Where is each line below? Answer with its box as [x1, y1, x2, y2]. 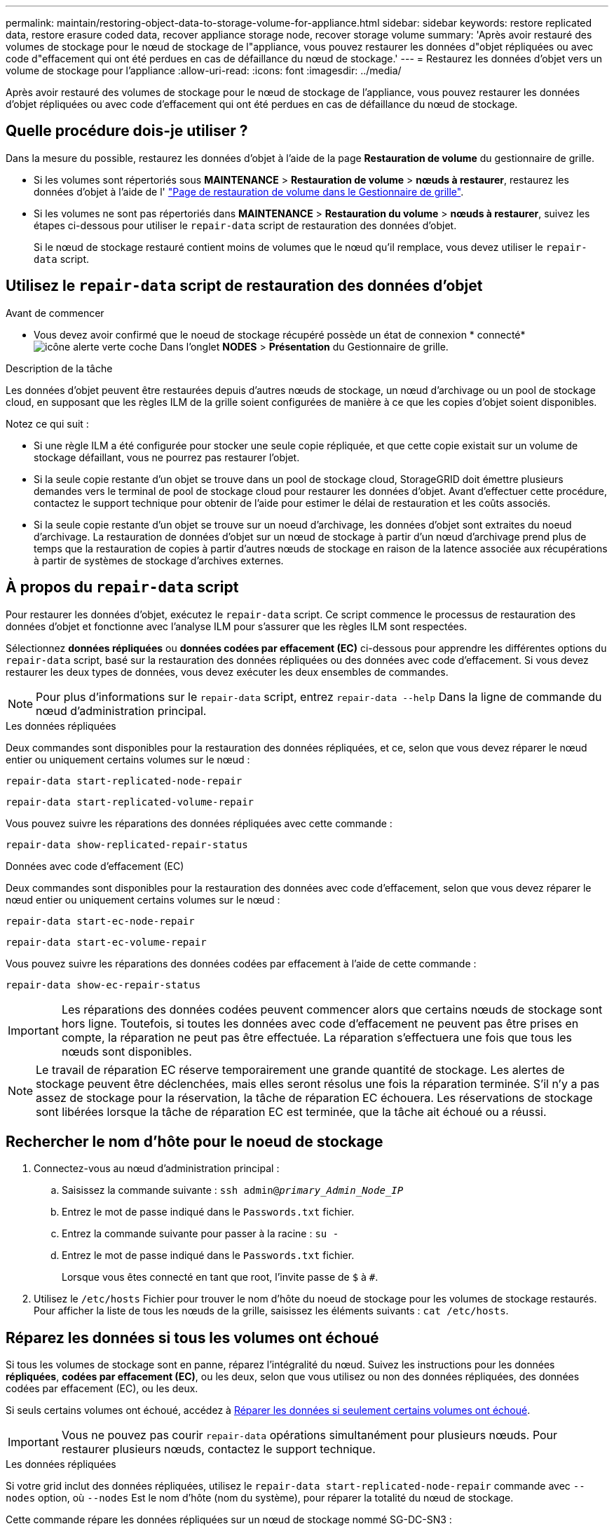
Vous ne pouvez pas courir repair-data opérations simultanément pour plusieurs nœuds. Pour [61, 1428, 558, 1443]
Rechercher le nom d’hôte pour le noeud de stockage [6, 1132, 383, 1150]
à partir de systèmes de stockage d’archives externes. [34, 554, 284, 566]
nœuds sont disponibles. [61, 1044, 192, 1059]
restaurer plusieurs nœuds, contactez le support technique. [61, 1442, 376, 1457]
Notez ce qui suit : [6, 417, 89, 430]
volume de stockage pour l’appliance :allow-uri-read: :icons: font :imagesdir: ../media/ [6, 64, 402, 76]
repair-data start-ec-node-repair [6, 915, 195, 927]
